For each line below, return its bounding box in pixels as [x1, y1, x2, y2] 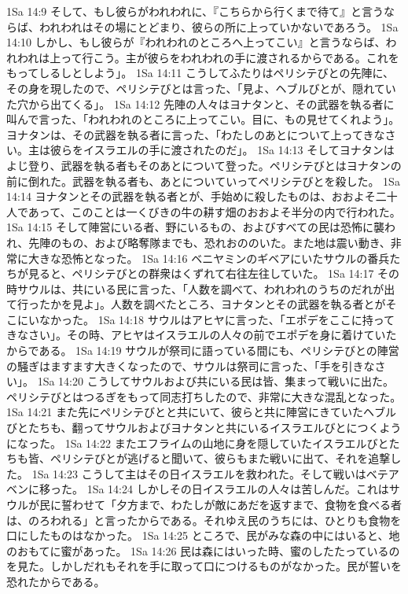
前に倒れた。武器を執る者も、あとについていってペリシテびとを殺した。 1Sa [6, 172, 400, 189]
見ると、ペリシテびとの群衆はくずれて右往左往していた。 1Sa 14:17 [28, 265, 374, 282]
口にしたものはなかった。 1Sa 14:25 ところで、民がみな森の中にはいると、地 [6, 527, 400, 544]
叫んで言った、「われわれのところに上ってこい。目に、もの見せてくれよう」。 [6, 111, 400, 127]
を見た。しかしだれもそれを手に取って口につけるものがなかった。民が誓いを [6, 558, 402, 574]
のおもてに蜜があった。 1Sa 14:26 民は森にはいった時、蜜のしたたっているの [6, 542, 400, 559]
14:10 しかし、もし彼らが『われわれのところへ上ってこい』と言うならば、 [6, 34, 386, 50]
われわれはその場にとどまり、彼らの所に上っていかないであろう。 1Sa [39, 18, 399, 35]
